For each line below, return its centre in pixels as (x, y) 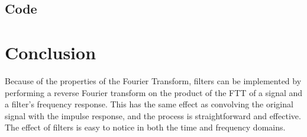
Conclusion (51, 52)
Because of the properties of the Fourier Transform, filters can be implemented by (153, 80)
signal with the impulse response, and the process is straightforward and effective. (153, 115)
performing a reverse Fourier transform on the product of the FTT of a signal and (154, 92)
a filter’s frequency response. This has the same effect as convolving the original (149, 104)
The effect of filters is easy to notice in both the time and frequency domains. (145, 127)
